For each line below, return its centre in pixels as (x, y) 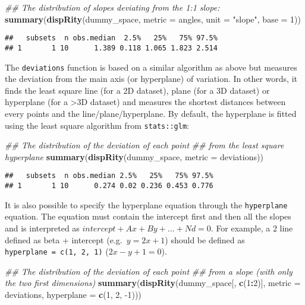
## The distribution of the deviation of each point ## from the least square (144, 145)
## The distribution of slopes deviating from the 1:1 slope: (112, 7)
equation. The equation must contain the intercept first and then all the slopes (148, 216)
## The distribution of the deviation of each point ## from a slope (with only (149, 271)
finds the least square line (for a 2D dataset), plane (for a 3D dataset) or (137, 90)
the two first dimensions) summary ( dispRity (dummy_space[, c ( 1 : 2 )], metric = (153, 283)
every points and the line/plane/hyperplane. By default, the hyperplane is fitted (151, 113)
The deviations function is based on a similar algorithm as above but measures (151, 67)
